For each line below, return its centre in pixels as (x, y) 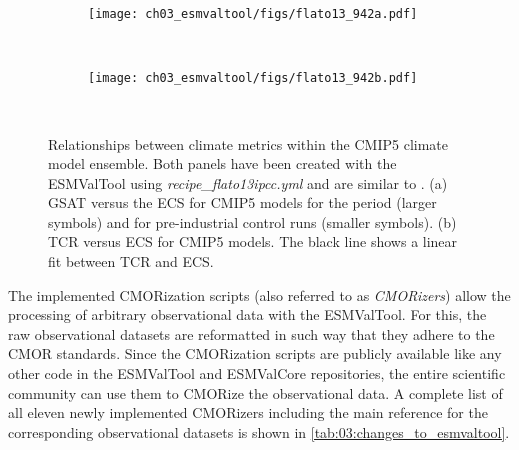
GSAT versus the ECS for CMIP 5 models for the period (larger (242, 202)
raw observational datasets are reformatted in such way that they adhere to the (251, 333)
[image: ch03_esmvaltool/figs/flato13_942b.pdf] (253, 78)
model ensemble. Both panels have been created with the (222, 163)
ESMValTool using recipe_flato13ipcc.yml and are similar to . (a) (248, 182)
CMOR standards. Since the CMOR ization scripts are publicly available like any (255, 353)
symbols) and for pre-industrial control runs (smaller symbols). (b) (252, 221)
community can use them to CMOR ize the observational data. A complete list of (255, 392)
